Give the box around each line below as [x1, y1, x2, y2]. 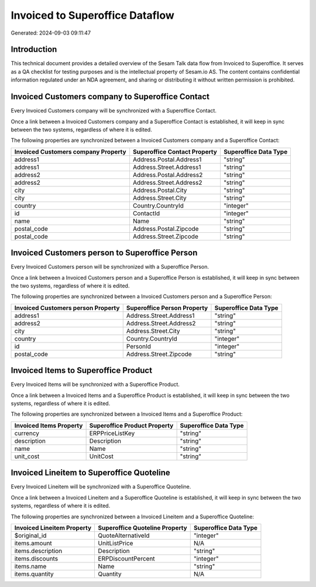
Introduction [11, 45, 57, 55]
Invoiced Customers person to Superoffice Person [11, 248, 198, 258]
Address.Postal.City [132, 186, 187, 194]
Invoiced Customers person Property [14, 304, 120, 312]
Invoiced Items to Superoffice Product [11, 365, 152, 375]
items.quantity [14, 569, 54, 578]
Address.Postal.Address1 [132, 155, 202, 164]
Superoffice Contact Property [132, 147, 218, 155]
